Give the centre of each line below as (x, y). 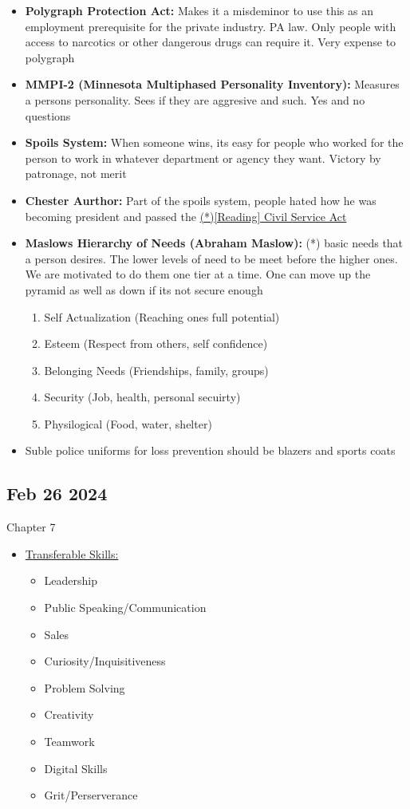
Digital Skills (76, 768)
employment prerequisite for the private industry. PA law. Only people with (211, 26)
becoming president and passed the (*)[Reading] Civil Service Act (186, 216)
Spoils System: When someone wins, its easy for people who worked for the (214, 142)
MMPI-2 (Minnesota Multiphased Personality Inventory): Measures (212, 84)
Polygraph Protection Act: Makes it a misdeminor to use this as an (199, 10)
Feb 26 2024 (57, 493)
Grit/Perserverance (91, 795)
